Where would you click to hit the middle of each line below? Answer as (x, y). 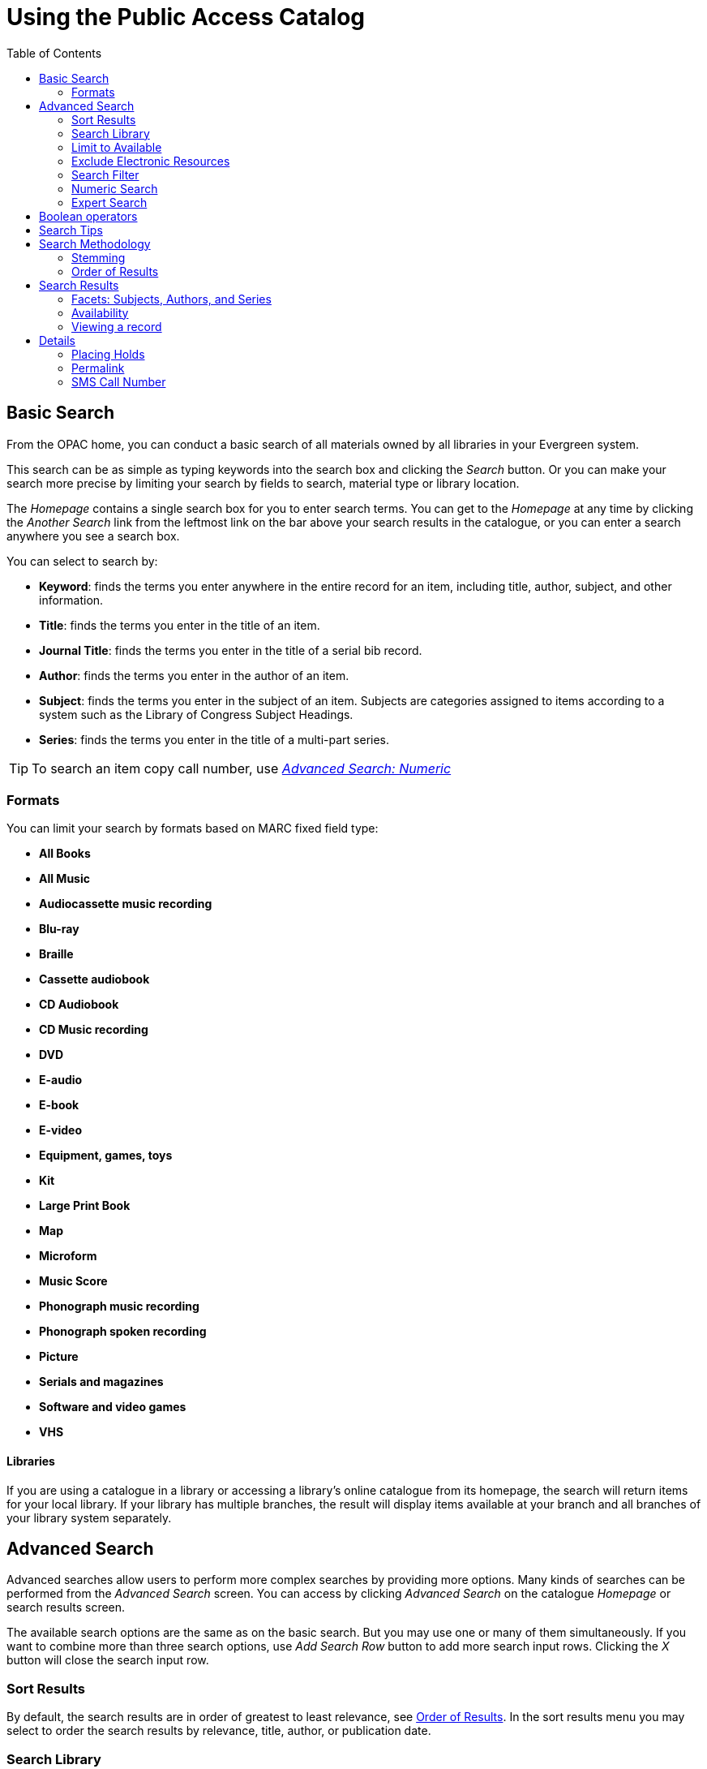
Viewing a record (117, 326)
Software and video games (113, 1407)
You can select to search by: (82, 561)
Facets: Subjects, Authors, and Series (171, 299)
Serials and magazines (101, 1382)
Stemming (99, 257)
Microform (68, 1256)
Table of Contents (54, 53)
